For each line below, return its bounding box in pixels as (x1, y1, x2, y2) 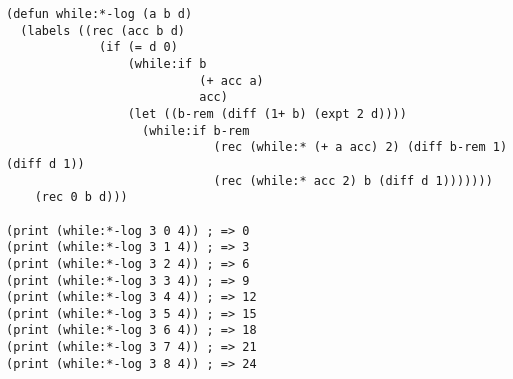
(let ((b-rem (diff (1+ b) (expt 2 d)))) (127, 106, 407, 121)
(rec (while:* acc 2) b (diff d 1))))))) (213, 173, 493, 188)
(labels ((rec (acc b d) (20, 23, 185, 38)
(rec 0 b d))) (34, 190, 128, 205)
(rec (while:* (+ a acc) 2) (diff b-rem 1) (213, 140, 508, 155)
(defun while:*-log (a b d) (6, 7, 193, 21)
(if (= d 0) (99, 40, 178, 55)
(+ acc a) (199, 73, 264, 88)
